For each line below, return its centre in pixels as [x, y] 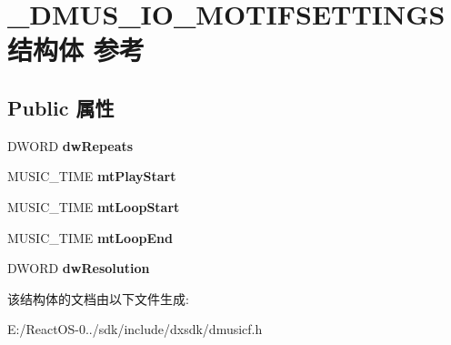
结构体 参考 [76, 50]
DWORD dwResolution [79, 268]
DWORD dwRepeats [70, 145]
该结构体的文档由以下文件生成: [98, 298]
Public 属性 [61, 107]
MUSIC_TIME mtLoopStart [94, 206]
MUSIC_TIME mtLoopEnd [90, 237]
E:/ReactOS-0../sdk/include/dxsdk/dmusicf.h [135, 329]
